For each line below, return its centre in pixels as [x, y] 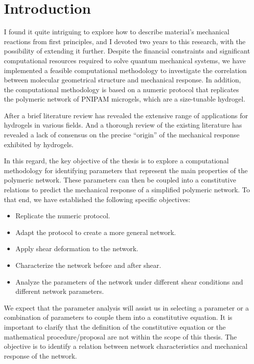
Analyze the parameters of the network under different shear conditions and [129, 281]
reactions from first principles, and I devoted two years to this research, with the [125, 41]
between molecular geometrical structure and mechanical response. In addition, [123, 80]
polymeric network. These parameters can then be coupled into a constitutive [120, 180]
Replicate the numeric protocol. [63, 216]
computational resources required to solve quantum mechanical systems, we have [125, 60]
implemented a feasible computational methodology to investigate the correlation [126, 70]
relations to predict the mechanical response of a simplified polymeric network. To [127, 190]
